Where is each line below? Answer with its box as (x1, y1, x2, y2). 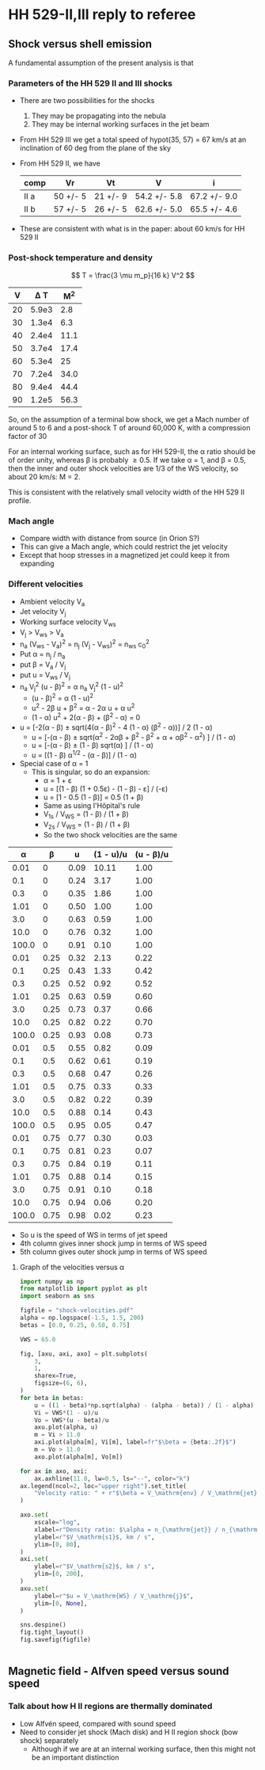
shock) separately (19, 1735, 79, 1745)
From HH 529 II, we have (19, 158, 100, 168)
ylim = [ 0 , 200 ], (34, 1570, 85, 1578)
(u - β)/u (134, 849, 168, 860)
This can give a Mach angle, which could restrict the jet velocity (19, 542, 228, 551)
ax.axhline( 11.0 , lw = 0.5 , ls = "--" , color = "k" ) (34, 1474, 191, 1482)
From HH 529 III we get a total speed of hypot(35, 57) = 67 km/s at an (19, 135, 247, 144)
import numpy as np (19, 1277, 85, 1285)
